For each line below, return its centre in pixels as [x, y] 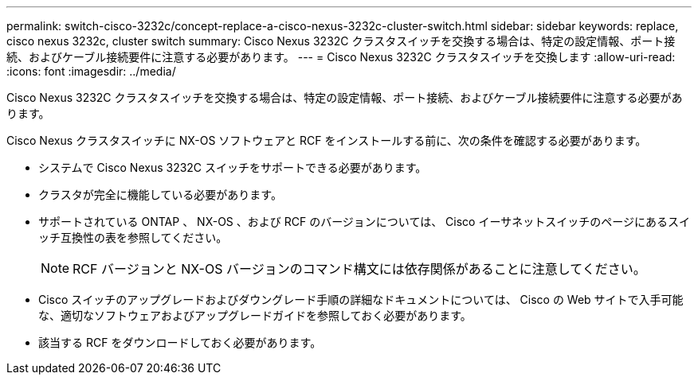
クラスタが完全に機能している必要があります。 [160, 194]
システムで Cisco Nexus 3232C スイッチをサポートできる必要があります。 [233, 167]
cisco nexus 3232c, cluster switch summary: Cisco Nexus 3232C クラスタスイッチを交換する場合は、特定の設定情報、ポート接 [341, 41]
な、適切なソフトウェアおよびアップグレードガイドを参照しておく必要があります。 [255, 315]
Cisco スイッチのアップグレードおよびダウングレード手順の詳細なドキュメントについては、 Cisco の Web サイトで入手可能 [361, 299]
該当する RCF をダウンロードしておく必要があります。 [180, 342]
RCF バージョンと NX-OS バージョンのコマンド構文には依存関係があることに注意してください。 [359, 269]
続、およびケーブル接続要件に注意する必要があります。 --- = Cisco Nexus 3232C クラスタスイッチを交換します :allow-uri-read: [341, 57]
